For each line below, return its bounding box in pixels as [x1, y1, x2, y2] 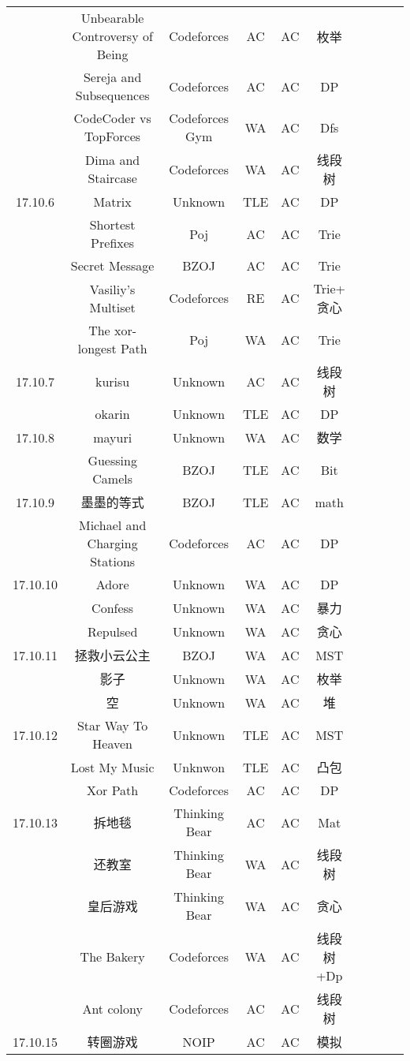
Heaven [92, 734, 132, 753]
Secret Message [70, 256, 155, 275]
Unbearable [80, 9, 144, 27]
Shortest [89, 215, 136, 233]
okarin [95, 405, 130, 423]
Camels [92, 469, 132, 488]
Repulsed [87, 622, 138, 641]
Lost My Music [70, 757, 155, 776]
